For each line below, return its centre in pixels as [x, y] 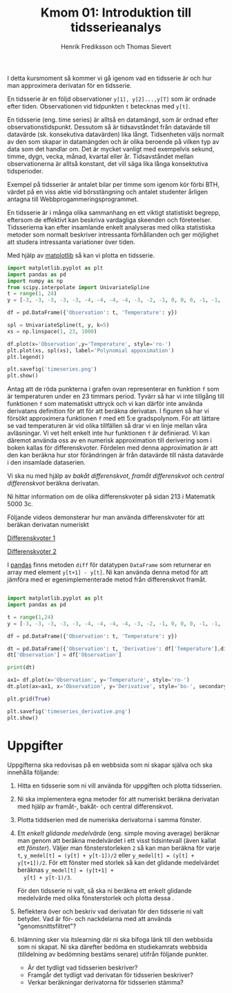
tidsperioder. [25, 171]
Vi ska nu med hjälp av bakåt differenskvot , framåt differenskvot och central [116, 476]
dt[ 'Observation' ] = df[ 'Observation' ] [65, 655]
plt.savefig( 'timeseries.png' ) [52, 369]
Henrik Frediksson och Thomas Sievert [116, 46]
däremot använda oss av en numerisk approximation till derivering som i [109, 440]
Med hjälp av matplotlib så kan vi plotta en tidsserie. [81, 255]
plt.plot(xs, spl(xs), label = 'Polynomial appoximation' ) [91, 351]
